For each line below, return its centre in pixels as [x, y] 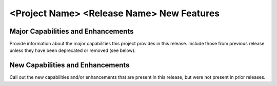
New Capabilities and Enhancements [70, 65]
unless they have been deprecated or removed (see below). [73, 50]
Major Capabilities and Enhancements [72, 31]
